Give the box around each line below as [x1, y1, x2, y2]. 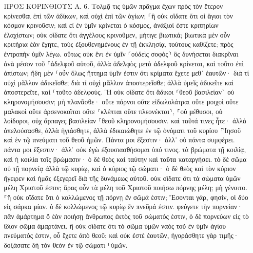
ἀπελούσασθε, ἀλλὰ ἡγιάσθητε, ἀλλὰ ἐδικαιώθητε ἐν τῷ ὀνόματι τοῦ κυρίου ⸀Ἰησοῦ [4, 125, 241, 135]
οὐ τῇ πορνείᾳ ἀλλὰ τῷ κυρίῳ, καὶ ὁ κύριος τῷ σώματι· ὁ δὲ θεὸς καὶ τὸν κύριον [4, 163, 236, 174]
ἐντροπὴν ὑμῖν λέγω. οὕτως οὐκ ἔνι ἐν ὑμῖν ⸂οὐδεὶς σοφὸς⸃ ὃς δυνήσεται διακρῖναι [4, 48, 238, 58]
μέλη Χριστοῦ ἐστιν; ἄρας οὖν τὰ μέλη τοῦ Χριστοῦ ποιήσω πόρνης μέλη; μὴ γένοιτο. [4, 182, 248, 193]
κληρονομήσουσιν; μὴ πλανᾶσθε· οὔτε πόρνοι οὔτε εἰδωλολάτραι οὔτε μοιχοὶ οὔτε [4, 96, 238, 106]
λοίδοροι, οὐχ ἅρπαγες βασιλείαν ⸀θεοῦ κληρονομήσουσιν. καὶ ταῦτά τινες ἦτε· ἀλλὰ [4, 116, 247, 126]
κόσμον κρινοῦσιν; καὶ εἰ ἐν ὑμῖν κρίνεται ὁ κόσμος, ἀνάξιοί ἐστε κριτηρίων [4, 20, 219, 30]
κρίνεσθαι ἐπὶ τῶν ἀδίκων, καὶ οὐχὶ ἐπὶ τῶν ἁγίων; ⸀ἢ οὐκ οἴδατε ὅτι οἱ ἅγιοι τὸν [4, 10, 233, 20]
